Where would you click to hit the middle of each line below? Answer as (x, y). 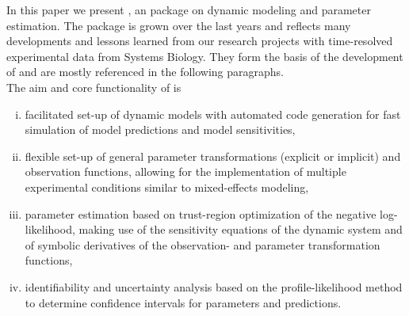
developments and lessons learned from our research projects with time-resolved (200, 41)
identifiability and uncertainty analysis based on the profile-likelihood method (214, 286)
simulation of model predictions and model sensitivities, (160, 129)
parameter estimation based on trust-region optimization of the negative (201, 213)
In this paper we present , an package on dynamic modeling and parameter (189, 10)
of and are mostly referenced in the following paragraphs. (145, 72)
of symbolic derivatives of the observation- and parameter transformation (203, 244)
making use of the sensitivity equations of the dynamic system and (241, 229)
